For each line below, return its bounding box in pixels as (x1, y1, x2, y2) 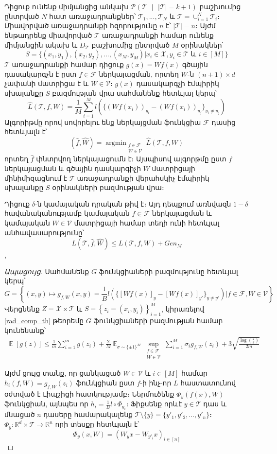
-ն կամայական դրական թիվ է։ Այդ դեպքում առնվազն (35, 198, 231, 209)
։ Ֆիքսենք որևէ (126, 399, 182, 409)
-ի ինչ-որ (140, 377, 172, 387)
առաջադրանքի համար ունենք (102, 30, 214, 40)
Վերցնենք (4, 303, 40, 314)
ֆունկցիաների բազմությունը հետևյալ (99, 266, 238, 276)
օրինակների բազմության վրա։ (52, 182, 164, 192)
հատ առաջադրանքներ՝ (49, 11, 136, 21)
